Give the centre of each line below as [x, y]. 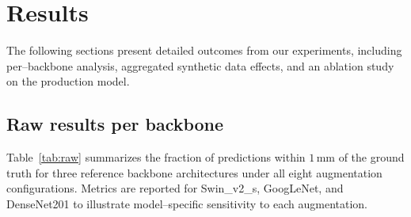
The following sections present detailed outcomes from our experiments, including [204, 50]
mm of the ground [360, 157]
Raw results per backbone [115, 124]
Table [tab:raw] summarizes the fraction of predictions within [156, 157]
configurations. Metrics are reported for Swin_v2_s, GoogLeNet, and [175, 188]
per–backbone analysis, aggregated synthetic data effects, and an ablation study [200, 65]
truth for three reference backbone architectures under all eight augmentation [194, 172]
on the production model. [68, 81]
